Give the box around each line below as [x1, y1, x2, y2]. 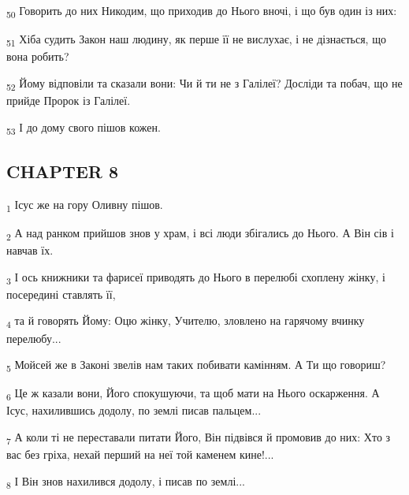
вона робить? [6, 48, 69, 65]
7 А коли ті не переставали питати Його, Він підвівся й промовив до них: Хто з [6, 429, 391, 447]
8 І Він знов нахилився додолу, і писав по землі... [6, 472, 245, 491]
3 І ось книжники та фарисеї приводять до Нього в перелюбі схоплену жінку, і [6, 268, 385, 287]
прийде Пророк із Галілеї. [6, 91, 131, 108]
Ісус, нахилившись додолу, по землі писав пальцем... [6, 402, 262, 419]
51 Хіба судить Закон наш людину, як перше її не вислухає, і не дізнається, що [6, 31, 386, 49]
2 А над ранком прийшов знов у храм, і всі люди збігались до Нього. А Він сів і [6, 225, 394, 243]
